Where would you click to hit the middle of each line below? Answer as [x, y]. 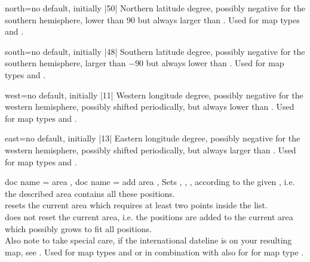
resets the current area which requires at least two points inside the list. [136, 205]
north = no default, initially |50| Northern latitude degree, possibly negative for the [155, 8]
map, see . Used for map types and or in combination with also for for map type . [154, 252]
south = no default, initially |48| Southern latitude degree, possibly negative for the [155, 51]
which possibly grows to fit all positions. [78, 228]
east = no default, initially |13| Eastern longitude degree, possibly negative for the [153, 138]
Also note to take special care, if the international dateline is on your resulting [148, 240]
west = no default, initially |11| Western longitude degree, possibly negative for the [154, 95]
